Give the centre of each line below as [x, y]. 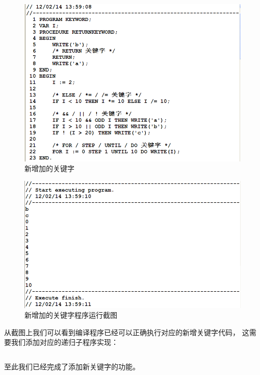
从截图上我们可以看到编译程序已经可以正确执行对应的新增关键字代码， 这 [127, 332]
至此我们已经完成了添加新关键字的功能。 [72, 367]
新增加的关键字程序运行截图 [71, 315]
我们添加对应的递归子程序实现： [64, 342]
